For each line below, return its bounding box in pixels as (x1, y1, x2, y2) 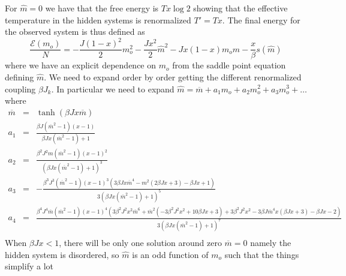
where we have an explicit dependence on (5, 59, 157, 71)
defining (5, 70, 34, 83)
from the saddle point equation (172, 59, 286, 71)
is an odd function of (132, 248, 209, 260)
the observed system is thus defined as (5, 25, 145, 38)
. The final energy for (222, 13, 300, 26)
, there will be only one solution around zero (59, 236, 222, 249)
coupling (5, 82, 36, 95)
